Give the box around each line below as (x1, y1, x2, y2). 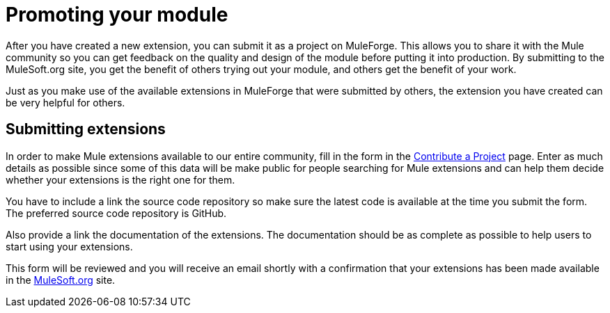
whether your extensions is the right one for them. (6, 173, 235, 186)
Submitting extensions (6, 120, 166, 138)
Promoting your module (6, 3, 228, 26)
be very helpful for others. (6, 96, 125, 109)
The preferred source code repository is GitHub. (6, 207, 227, 219)
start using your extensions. (6, 240, 133, 252)
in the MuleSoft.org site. (6, 273, 116, 286)
